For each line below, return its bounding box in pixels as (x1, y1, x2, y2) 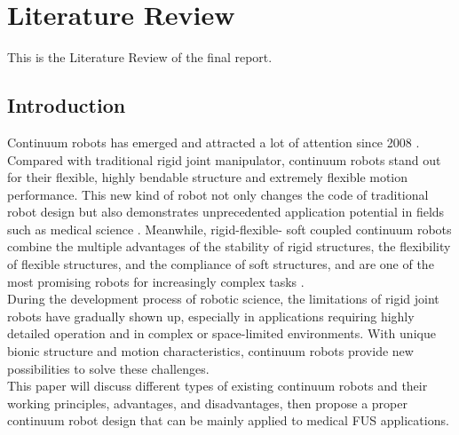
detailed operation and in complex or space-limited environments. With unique (7, 324, 436, 343)
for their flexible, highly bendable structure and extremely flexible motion (7, 168, 408, 186)
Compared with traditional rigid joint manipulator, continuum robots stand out (7, 150, 441, 169)
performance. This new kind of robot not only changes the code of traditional (7, 185, 429, 203)
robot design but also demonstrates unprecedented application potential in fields (7, 202, 445, 221)
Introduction (7, 91, 126, 119)
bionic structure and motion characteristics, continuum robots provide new (7, 342, 414, 360)
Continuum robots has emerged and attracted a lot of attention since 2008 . (7, 132, 420, 151)
